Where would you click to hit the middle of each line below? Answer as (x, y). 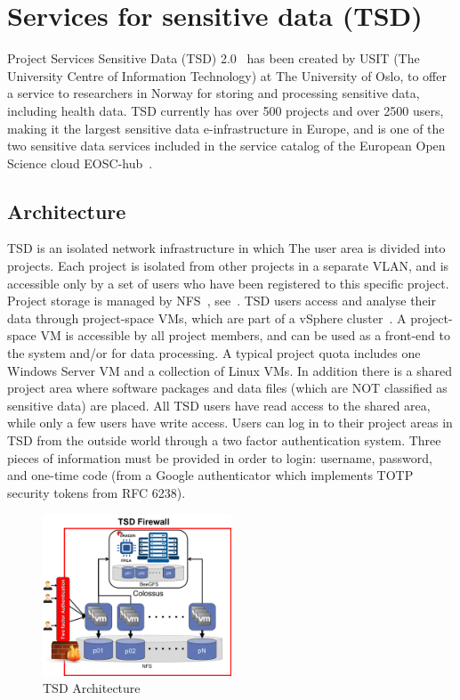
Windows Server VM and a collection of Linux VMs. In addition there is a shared (230, 370)
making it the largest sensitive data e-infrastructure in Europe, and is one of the (226, 128)
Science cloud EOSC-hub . (80, 163)
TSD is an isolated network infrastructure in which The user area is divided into (226, 248)
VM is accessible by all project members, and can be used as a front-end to (245, 335)
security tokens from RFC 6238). (97, 492)
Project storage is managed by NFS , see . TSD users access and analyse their (222, 301)
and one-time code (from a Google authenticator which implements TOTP (210, 475)
